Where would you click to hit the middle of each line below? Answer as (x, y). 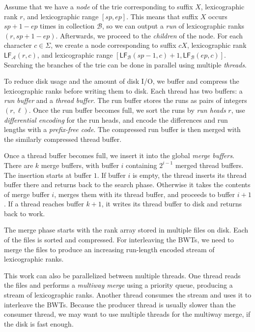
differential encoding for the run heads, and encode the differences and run (116, 119)
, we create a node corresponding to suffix (113, 45)
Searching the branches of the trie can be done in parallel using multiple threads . (125, 64)
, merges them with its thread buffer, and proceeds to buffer (145, 194)
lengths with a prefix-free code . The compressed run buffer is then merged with (122, 129)
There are (19, 165)
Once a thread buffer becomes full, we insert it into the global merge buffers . (119, 155)
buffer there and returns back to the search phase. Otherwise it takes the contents (127, 184)
